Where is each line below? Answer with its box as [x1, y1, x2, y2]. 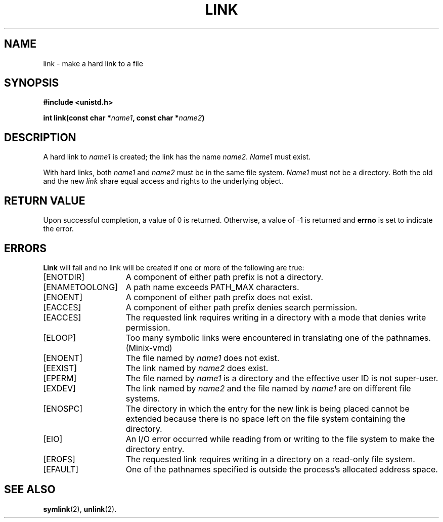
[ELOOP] [43, 332, 76, 343]
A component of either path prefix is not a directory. [125, 271, 324, 282]
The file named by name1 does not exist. [125, 352, 280, 363]
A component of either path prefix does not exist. [125, 292, 313, 302]
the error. [43, 224, 74, 233]
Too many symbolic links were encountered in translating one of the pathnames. [125, 332, 431, 343]
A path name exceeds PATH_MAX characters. [125, 282, 299, 292]
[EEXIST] [43, 363, 77, 373]
